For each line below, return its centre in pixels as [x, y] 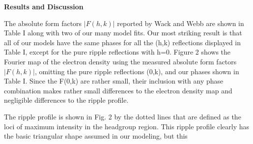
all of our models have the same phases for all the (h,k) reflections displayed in [123, 42]
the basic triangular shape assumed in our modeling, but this [96, 136]
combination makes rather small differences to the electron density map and [118, 90]
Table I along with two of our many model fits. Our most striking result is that [123, 33]
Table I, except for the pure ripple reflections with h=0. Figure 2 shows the [117, 52]
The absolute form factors [43, 23]
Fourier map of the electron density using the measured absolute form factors [120, 61]
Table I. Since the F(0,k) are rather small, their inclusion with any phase [114, 81]
